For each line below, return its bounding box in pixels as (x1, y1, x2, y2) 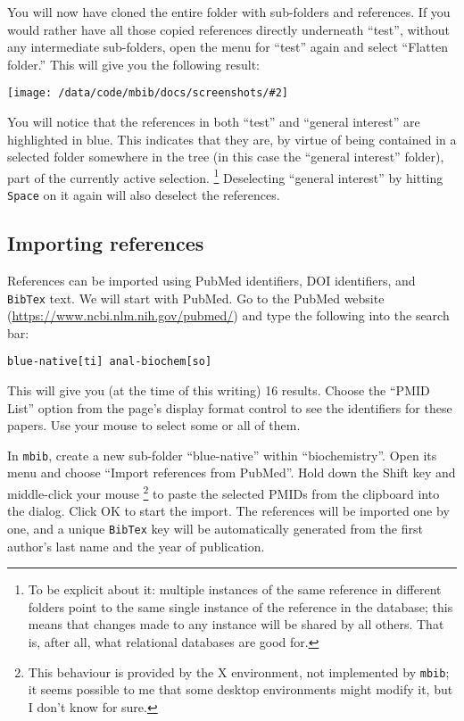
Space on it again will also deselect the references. (7, 186, 280, 204)
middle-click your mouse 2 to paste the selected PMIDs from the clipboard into (7, 482, 440, 502)
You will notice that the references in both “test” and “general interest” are (7, 112, 420, 131)
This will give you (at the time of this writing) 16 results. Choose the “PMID (7, 381, 430, 400)
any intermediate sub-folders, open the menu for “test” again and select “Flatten (7, 37, 449, 56)
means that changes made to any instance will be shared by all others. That (28, 615, 444, 634)
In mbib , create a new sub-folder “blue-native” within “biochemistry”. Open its (7, 445, 437, 464)
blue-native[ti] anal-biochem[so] (7, 355, 212, 369)
